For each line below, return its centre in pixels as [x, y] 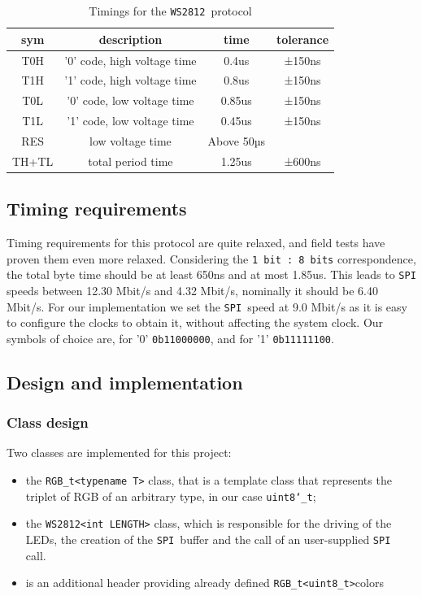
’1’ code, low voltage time [131, 121]
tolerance [303, 39]
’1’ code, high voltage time [131, 80]
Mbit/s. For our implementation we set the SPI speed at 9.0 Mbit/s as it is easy [207, 306]
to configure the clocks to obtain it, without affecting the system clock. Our [195, 322]
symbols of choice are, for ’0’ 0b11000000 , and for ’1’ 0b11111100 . [170, 338]
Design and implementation [125, 382]
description [131, 39]
